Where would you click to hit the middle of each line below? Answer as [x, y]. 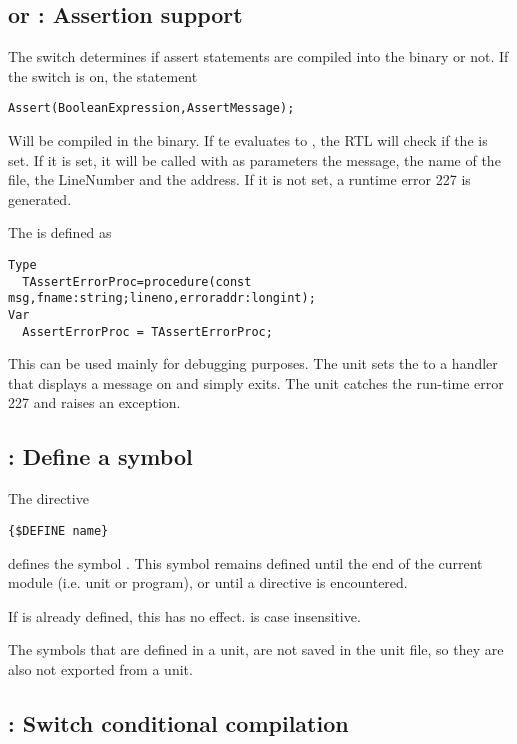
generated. [40, 198]
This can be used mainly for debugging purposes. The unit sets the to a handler [253, 363]
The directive [48, 498]
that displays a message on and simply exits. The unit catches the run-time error [256, 382]
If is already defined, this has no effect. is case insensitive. [184, 615]
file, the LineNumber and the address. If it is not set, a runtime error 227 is [239, 179]
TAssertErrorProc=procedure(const [137, 281]
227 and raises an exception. [94, 402]
